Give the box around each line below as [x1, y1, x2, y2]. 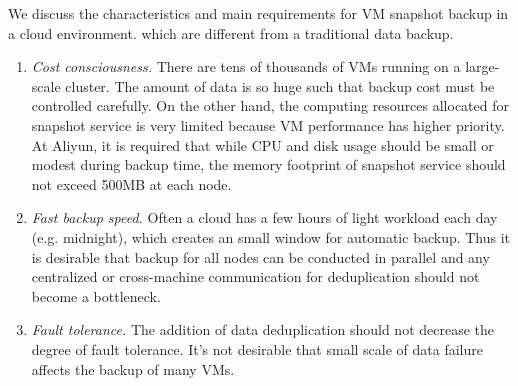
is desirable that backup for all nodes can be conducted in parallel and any [31, 246, 490, 267]
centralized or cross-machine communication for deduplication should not [31, 266, 480, 287]
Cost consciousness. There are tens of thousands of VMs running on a [31, 56, 461, 77]
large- [465, 56, 500, 77]
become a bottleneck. [31, 285, 161, 306]
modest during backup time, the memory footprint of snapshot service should [31, 154, 506, 175]
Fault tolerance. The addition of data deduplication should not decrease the [31, 319, 495, 340]
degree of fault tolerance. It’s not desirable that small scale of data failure [31, 338, 483, 359]
